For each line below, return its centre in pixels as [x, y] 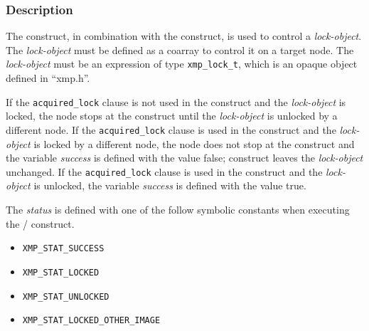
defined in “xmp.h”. [48, 78]
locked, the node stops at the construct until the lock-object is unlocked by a [172, 116]
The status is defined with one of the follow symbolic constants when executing [178, 209]
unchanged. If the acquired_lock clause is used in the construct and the [164, 171]
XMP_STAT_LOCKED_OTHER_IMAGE [91, 321]
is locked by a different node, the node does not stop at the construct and [194, 143]
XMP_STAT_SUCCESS [63, 249]
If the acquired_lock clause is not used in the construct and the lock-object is [176, 101]
